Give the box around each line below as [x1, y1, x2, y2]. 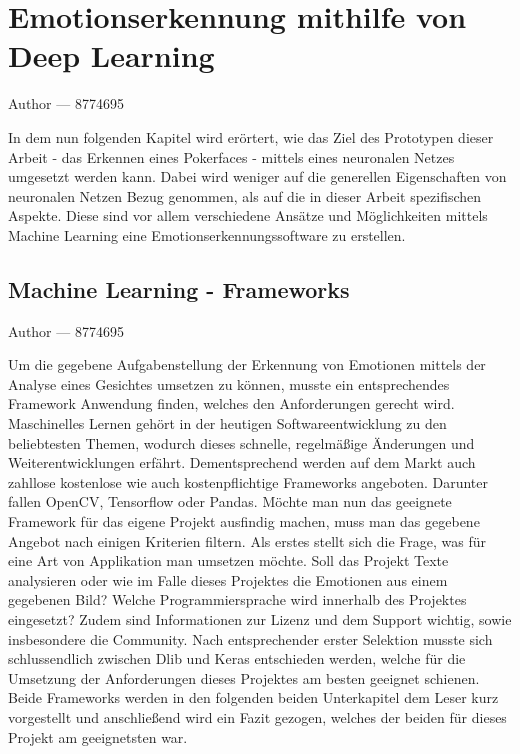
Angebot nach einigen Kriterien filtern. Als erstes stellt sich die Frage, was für [8, 530, 487, 551]
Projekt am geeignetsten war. [8, 726, 188, 747]
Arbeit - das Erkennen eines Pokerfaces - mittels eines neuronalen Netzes [8, 146, 455, 167]
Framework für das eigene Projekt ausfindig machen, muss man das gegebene [8, 511, 480, 532]
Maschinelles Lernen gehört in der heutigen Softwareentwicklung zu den [8, 413, 447, 434]
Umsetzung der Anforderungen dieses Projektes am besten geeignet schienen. [8, 667, 480, 688]
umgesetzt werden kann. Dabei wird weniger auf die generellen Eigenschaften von [8, 166, 507, 187]
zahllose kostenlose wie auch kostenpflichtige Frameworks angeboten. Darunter [8, 471, 489, 492]
